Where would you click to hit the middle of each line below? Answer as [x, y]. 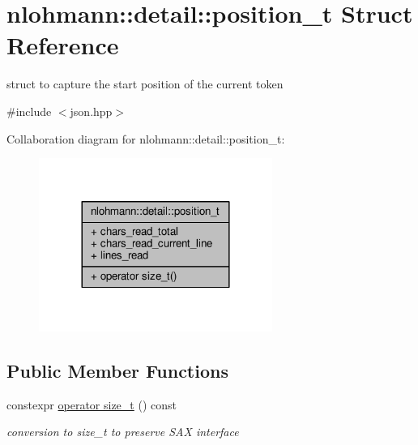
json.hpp [91, 111]
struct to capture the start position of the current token [145, 84]
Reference [63, 45]
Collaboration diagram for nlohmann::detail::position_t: [146, 138]
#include [29, 111]
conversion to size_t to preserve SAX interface [123, 432]
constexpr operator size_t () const [92, 404]
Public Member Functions [117, 370]
